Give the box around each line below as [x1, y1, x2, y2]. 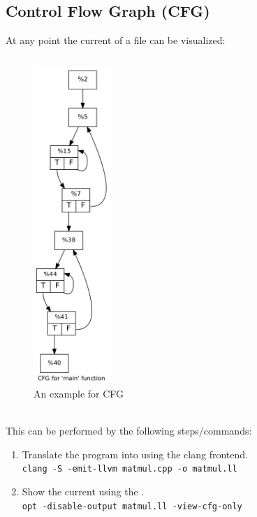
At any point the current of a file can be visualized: [6, 33, 226, 48]
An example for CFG [34, 386, 124, 400]
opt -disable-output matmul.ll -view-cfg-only [22, 501, 242, 511]
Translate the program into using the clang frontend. [22, 446, 248, 461]
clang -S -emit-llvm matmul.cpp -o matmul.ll [22, 464, 237, 474]
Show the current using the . [22, 483, 145, 498]
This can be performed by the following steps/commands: [6, 423, 252, 438]
